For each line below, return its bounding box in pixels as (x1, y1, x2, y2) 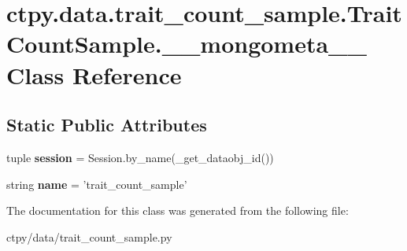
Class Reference (6, 58, 182, 90)
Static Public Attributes (6, 113, 207, 137)
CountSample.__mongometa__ (6, 28, 367, 60)
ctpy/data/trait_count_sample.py (6, 228, 172, 245)
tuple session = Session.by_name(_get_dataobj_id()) (6, 149, 274, 165)
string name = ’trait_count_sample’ (6, 175, 187, 192)
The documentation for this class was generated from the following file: (6, 202, 349, 219)
